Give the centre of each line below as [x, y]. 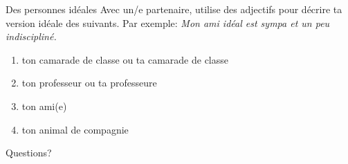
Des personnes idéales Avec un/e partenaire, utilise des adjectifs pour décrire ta [174, 9]
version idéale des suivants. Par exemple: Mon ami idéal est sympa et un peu [168, 22]
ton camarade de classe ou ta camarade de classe [125, 59]
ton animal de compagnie [75, 129]
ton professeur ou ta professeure [89, 83]
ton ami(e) [44, 106]
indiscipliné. [31, 36]
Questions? [29, 153]
